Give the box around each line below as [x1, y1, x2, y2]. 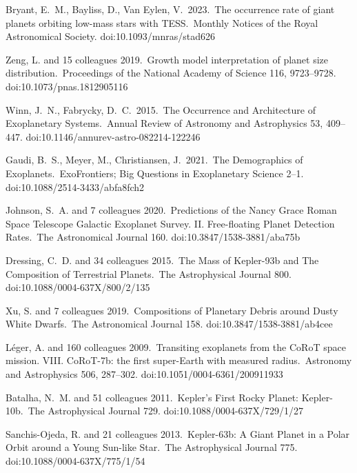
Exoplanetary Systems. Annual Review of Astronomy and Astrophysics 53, [6, 116, 323, 130]
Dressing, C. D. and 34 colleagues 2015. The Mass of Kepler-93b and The [6, 252, 319, 267]
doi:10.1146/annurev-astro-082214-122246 [25, 129, 201, 143]
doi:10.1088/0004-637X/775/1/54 [6, 454, 145, 468]
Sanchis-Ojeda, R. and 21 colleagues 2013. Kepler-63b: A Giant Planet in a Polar [6, 426, 350, 441]
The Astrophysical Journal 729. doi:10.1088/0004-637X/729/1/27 [28, 403, 304, 418]
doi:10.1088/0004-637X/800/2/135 [6, 280, 150, 294]
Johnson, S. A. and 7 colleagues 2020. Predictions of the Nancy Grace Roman [6, 203, 337, 217]
